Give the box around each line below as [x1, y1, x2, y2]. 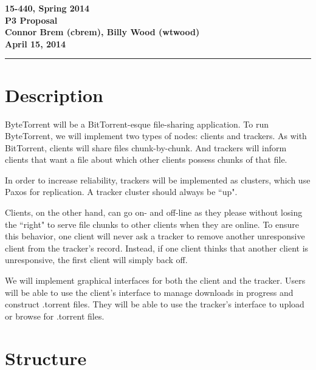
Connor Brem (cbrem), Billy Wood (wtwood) [5, 26, 200, 38]
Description [5, 82, 104, 107]
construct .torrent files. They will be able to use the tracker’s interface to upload [5, 298, 304, 310]
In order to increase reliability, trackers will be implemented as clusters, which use [5, 173, 311, 186]
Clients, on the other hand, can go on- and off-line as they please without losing [5, 206, 303, 219]
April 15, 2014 [5, 37, 66, 50]
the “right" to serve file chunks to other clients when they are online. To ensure [5, 218, 300, 230]
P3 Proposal [5, 13, 58, 26]
